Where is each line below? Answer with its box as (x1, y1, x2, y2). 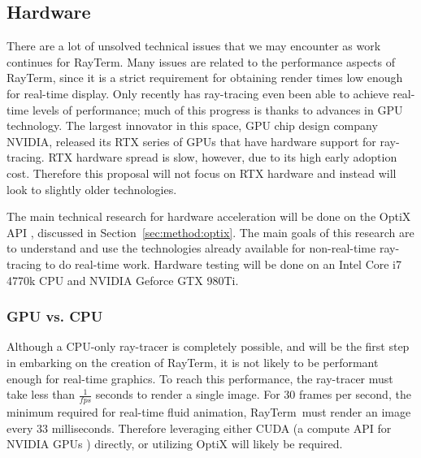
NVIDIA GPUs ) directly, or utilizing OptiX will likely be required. (7, 435, 343, 452)
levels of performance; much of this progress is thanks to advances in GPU (32, 101, 403, 118)
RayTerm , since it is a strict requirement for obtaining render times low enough (7, 69, 403, 86)
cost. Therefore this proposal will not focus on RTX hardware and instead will (7, 164, 397, 181)
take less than (7, 386, 76, 403)
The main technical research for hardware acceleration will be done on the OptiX (7, 208, 411, 225)
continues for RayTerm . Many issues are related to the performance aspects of (7, 53, 396, 70)
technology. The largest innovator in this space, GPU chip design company (7, 117, 378, 134)
